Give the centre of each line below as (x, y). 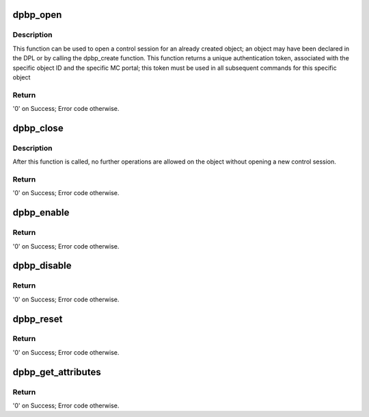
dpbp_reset (38, 319)
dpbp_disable (42, 266)
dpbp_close (38, 128)
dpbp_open (37, 15)
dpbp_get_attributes (57, 372)
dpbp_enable (41, 213)
